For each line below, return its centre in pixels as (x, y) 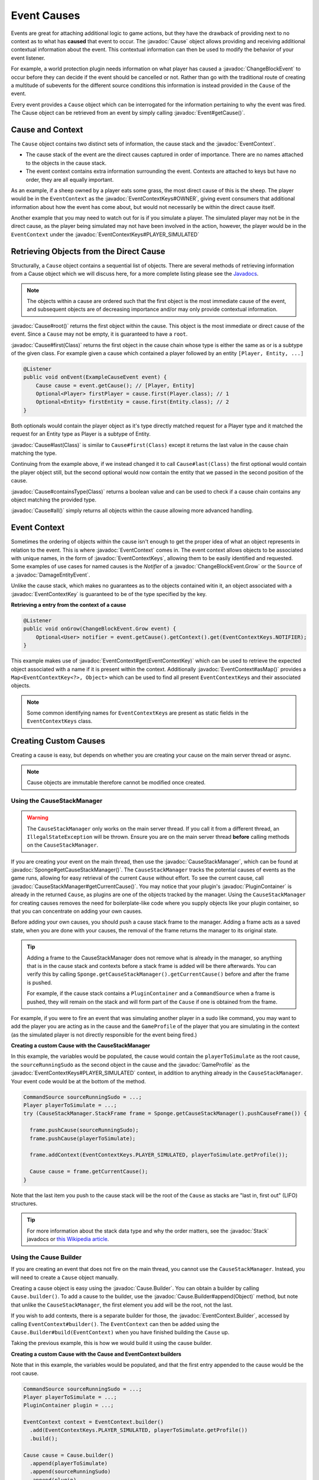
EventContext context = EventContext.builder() (93, 1422)
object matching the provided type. (54, 500)
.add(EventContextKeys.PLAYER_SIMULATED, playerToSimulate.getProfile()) (139, 1430)
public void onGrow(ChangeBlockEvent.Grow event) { (100, 629)
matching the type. (34, 453)
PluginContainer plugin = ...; (69, 1405)
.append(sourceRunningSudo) (70, 1472)
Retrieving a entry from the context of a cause (69, 604)
